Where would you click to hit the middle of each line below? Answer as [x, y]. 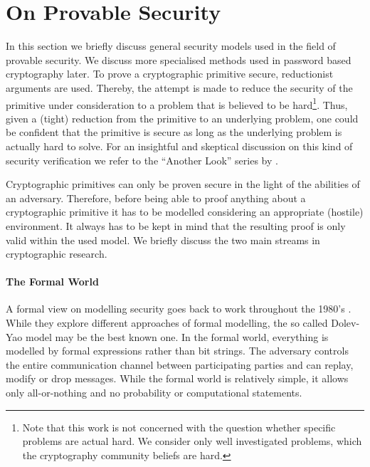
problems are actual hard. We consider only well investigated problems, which [192, 441]
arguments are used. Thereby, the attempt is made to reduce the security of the [179, 87]
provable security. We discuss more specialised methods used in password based [179, 59]
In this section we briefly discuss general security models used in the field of [171, 46]
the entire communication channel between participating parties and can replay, [180, 364]
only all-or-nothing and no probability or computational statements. [154, 393]
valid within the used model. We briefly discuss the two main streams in [163, 240]
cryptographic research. [57, 254]
